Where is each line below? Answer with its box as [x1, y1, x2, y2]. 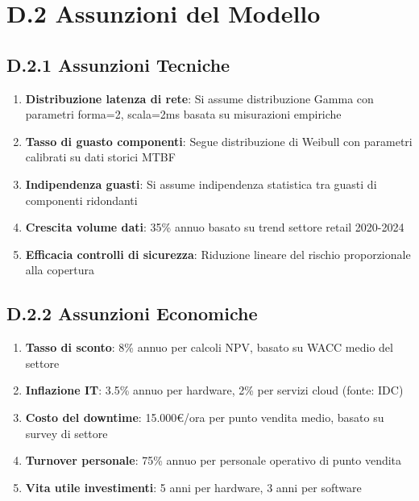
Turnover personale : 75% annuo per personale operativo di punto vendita [25, 452, 402, 469]
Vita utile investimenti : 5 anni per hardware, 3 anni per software [25, 478, 362, 495]
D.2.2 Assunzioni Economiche [6, 301, 258, 326]
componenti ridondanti [25, 191, 138, 208]
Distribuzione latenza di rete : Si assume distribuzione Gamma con [25, 90, 374, 106]
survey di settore [25, 424, 108, 441]
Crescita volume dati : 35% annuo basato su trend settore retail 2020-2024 [25, 219, 404, 236]
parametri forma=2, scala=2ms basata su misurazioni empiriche [25, 106, 342, 123]
